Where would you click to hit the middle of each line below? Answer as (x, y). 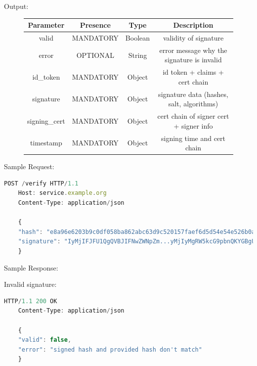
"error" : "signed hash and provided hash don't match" (110, 349)
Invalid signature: (30, 284)
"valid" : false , (45, 340)
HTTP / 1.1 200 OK (31, 301)
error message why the (193, 50)
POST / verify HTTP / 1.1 (41, 183)
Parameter (46, 25)
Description (193, 25)
